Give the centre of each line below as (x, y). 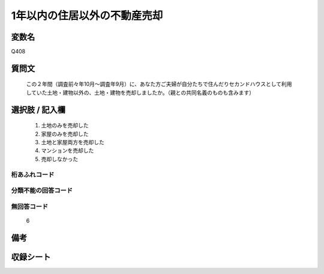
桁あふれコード (33, 174)
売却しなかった (59, 159)
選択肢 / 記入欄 (38, 110)
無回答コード (30, 206)
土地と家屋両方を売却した (73, 142)
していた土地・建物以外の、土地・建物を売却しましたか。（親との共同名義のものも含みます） (140, 93)
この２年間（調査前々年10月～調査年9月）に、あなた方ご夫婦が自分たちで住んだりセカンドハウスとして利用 (159, 84)
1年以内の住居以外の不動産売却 (87, 16)
